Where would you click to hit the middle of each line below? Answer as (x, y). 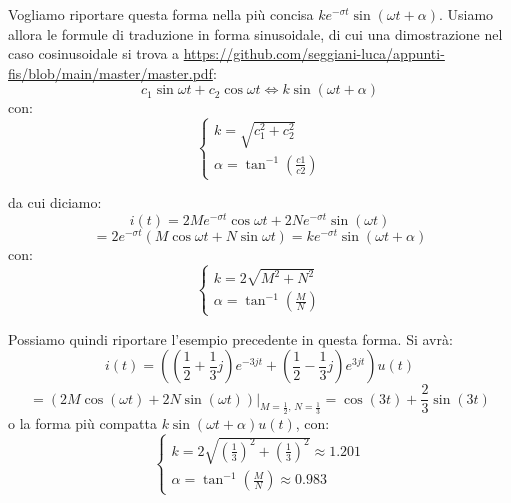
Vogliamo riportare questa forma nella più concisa (161, 14)
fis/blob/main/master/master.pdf (110, 72)
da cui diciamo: (55, 202)
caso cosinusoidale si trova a (94, 53)
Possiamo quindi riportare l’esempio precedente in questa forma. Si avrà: (230, 338)
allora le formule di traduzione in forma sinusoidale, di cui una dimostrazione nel (255, 33)
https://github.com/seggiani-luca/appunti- (314, 53)
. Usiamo (466, 14)
